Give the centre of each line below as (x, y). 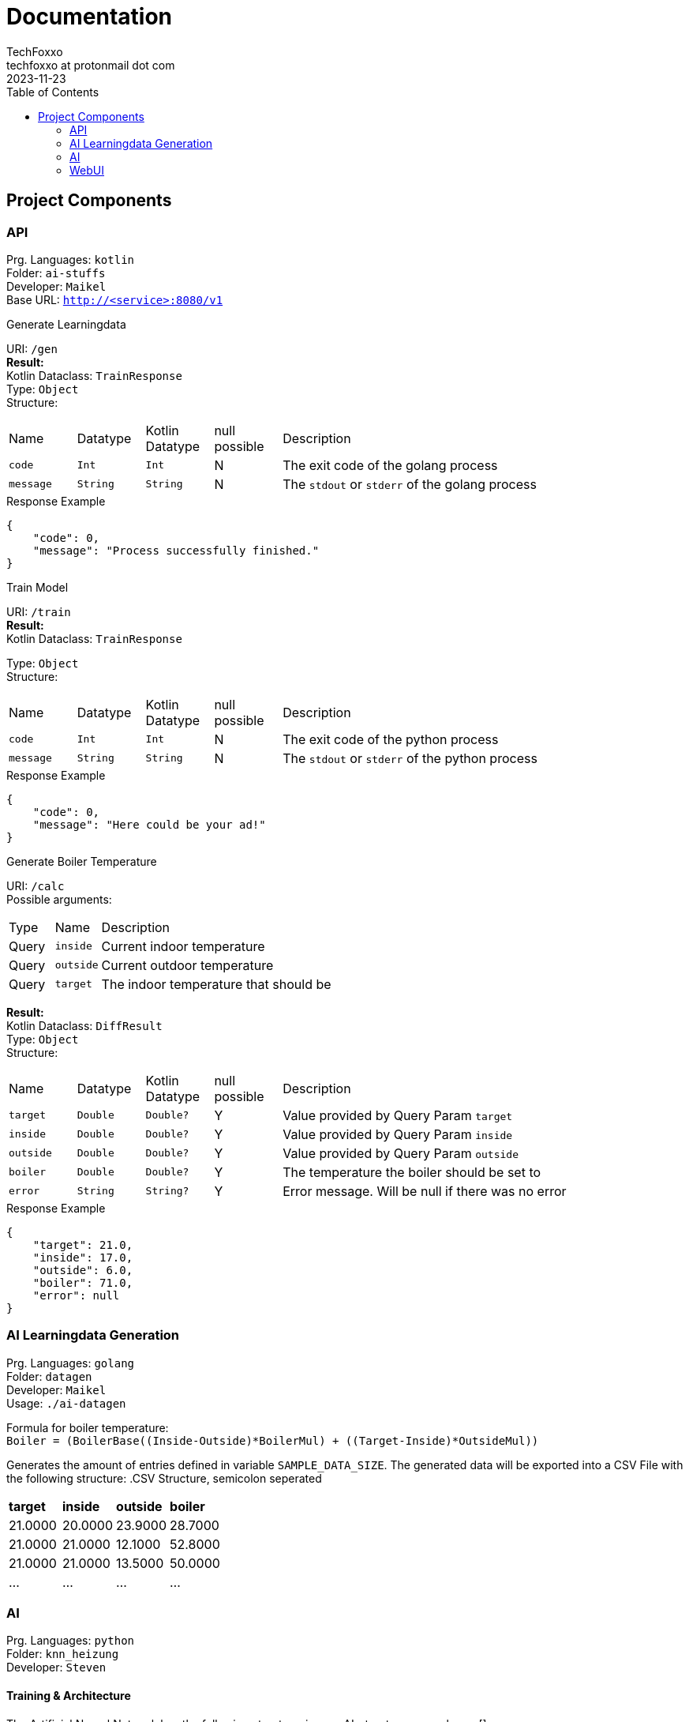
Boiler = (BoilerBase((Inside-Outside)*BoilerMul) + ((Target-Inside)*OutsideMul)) (273, 1440)
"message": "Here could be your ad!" (149, 824)
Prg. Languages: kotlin (70, 259)
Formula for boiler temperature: (88, 1427)
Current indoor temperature (183, 946)
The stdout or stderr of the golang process (410, 484)
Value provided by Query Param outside (401, 1153)
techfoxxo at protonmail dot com (91, 65)
